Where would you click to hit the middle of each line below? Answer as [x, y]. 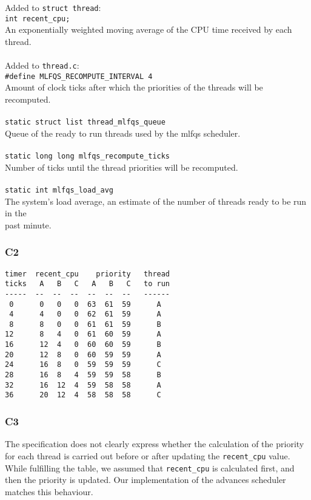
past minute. [28, 224]
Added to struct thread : [53, 7]
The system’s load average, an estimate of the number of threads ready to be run [156, 201]
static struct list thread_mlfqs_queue [85, 122]
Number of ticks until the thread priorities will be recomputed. [122, 167]
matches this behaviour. [49, 491]
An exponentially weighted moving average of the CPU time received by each [149, 29]
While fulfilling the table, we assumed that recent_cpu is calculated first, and [150, 467]
